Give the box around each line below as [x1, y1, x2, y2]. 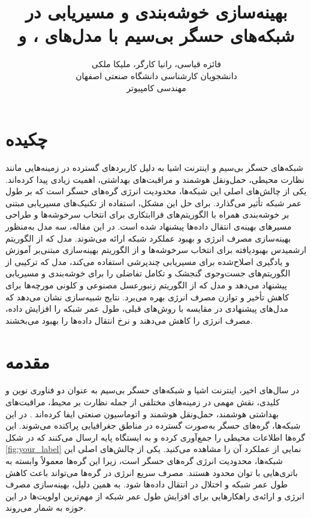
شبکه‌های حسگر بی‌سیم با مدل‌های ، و [18, 23, 295, 47]
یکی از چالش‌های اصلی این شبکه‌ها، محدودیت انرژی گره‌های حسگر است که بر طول [5, 185, 307, 197]
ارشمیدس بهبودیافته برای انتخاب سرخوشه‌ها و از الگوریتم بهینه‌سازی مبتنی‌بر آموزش [5, 243, 307, 256]
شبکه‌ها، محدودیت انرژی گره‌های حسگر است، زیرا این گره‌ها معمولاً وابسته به [5, 454, 283, 467]
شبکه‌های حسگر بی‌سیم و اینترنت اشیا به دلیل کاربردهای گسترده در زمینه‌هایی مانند [5, 161, 303, 174]
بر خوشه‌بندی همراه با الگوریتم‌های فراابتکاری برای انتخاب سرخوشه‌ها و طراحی [5, 208, 289, 221]
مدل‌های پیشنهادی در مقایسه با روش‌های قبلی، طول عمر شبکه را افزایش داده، [5, 302, 288, 315]
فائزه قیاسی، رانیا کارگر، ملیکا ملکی [92, 58, 221, 70]
